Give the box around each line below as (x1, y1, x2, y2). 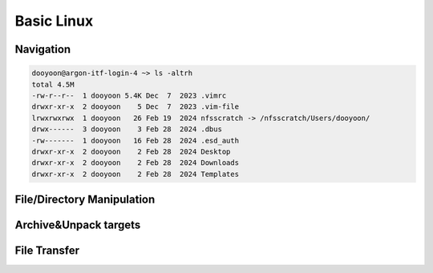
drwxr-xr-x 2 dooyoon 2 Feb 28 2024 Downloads (31, 159, 240, 167)
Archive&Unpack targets (14, 219, 141, 232)
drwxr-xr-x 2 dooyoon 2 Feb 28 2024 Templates (31, 169, 240, 179)
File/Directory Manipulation (14, 193, 156, 207)
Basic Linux (14, 12, 94, 30)
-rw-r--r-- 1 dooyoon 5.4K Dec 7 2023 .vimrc (31, 90, 227, 100)
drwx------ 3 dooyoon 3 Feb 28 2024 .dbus (31, 125, 222, 134)
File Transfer (14, 244, 80, 258)
